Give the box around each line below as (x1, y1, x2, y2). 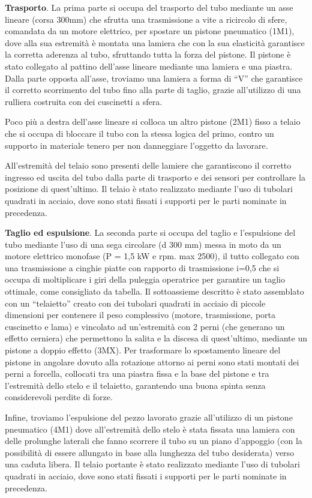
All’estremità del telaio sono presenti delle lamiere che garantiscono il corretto (5, 159, 292, 172)
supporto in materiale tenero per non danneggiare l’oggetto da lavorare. (5, 139, 268, 151)
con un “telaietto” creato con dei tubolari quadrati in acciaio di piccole (5, 296, 266, 309)
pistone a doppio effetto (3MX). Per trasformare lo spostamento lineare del (5, 344, 281, 356)
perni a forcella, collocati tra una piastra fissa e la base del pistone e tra (5, 367, 269, 380)
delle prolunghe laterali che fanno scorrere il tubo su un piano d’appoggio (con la (5, 434, 302, 447)
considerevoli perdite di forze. (5, 391, 113, 403)
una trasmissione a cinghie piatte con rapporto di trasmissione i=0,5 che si (5, 261, 280, 274)
